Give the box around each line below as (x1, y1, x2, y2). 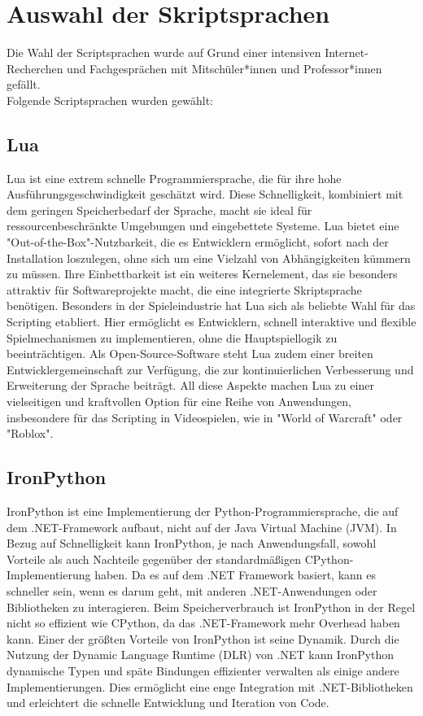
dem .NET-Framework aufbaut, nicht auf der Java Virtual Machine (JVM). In (7, 518, 397, 535)
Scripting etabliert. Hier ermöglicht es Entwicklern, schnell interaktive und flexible (7, 313, 416, 330)
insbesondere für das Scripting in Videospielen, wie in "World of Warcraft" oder (7, 408, 403, 426)
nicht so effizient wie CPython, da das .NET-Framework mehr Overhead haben (7, 614, 400, 631)
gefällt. (7, 76, 41, 93)
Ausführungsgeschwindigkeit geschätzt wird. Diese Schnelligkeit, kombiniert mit (7, 186, 403, 203)
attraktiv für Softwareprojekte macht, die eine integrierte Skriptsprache (7, 281, 362, 298)
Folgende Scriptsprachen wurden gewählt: (7, 91, 213, 108)
